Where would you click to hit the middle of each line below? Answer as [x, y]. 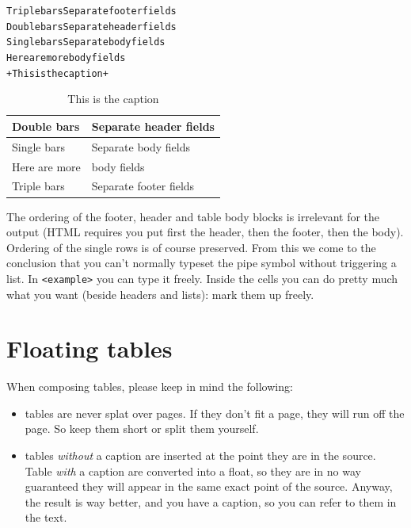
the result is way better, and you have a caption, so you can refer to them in [211, 501]
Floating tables [89, 348]
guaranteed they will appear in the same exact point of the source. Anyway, [209, 486]
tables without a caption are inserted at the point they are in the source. [200, 455]
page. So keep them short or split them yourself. [142, 429]
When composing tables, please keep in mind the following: [150, 386]
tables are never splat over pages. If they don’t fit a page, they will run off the [215, 413]
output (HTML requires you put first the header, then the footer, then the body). [205, 232]
